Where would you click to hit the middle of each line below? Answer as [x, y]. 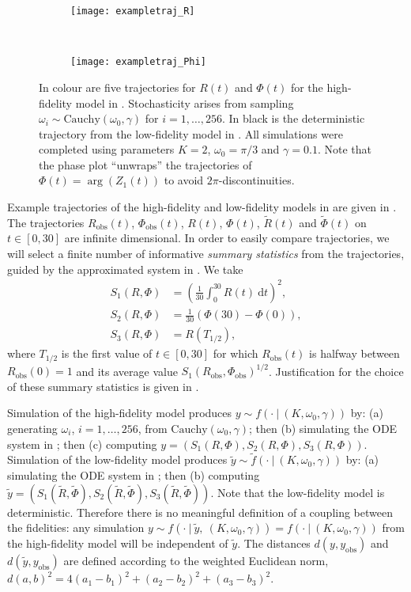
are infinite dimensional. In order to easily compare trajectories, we [227, 238]
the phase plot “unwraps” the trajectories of [145, 164]
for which [236, 353]
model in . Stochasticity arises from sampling [185, 102]
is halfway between [354, 353]
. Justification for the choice [336, 371]
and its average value [127, 371]
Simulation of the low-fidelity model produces [117, 459]
